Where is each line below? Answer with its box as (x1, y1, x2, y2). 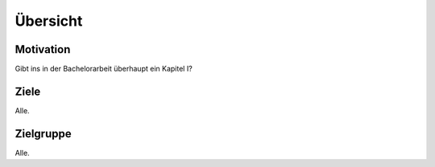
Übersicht (14, 12, 83, 30)
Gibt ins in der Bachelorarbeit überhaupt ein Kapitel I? (14, 64, 193, 74)
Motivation (14, 43, 71, 56)
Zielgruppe (14, 127, 72, 141)
